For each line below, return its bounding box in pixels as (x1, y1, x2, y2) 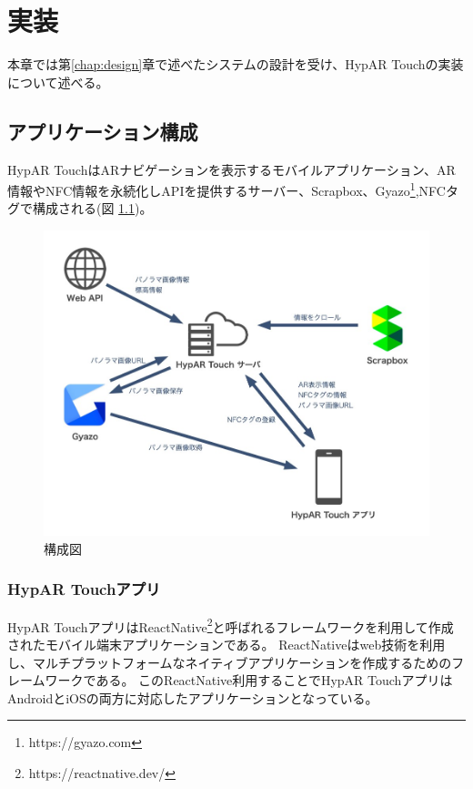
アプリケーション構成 (7, 117, 198, 145)
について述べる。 (7, 72, 109, 91)
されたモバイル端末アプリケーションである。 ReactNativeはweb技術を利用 (7, 634, 446, 653)
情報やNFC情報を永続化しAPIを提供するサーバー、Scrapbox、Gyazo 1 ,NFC (7, 179, 446, 200)
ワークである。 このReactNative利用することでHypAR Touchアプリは (45, 671, 453, 690)
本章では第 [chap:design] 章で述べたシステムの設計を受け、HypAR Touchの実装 (7, 55, 464, 74)
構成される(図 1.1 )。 (32, 199, 153, 218)
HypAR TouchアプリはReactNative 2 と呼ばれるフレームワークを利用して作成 (7, 614, 454, 636)
